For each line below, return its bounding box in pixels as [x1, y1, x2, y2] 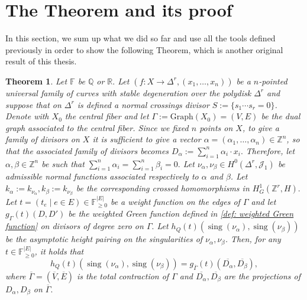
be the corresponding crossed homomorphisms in [76, 182, 250, 194]
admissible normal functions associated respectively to [5, 170, 199, 182]
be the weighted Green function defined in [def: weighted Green [68, 207, 294, 220]
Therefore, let [245, 144, 295, 156]
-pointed [258, 74, 287, 87]
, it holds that [34, 245, 84, 257]
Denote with [5, 110, 49, 122]
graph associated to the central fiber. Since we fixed [5, 121, 189, 133]
